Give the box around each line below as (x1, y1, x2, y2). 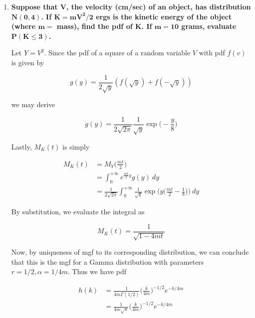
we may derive (11, 99, 55, 110)
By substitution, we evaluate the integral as (11, 206, 145, 217)
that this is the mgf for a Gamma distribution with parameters (11, 256, 204, 267)
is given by (11, 57, 44, 67)
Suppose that (11, 1, 58, 11)
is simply (62, 141, 90, 152)
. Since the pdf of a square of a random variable (44, 47, 191, 58)
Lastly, (11, 141, 32, 152)
